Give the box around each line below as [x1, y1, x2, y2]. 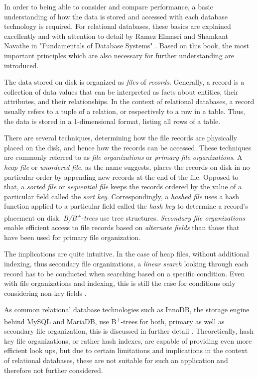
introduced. [4, 60, 39, 70]
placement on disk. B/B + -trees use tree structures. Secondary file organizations [4, 211, 245, 223]
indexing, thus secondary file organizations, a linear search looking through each [4, 258, 249, 268]
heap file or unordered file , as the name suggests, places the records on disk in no [4, 161, 250, 172]
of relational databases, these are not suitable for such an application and [4, 355, 228, 365]
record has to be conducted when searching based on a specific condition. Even [4, 268, 245, 278]
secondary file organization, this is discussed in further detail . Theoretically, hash [4, 326, 254, 336]
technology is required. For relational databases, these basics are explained [4, 21, 231, 31]
